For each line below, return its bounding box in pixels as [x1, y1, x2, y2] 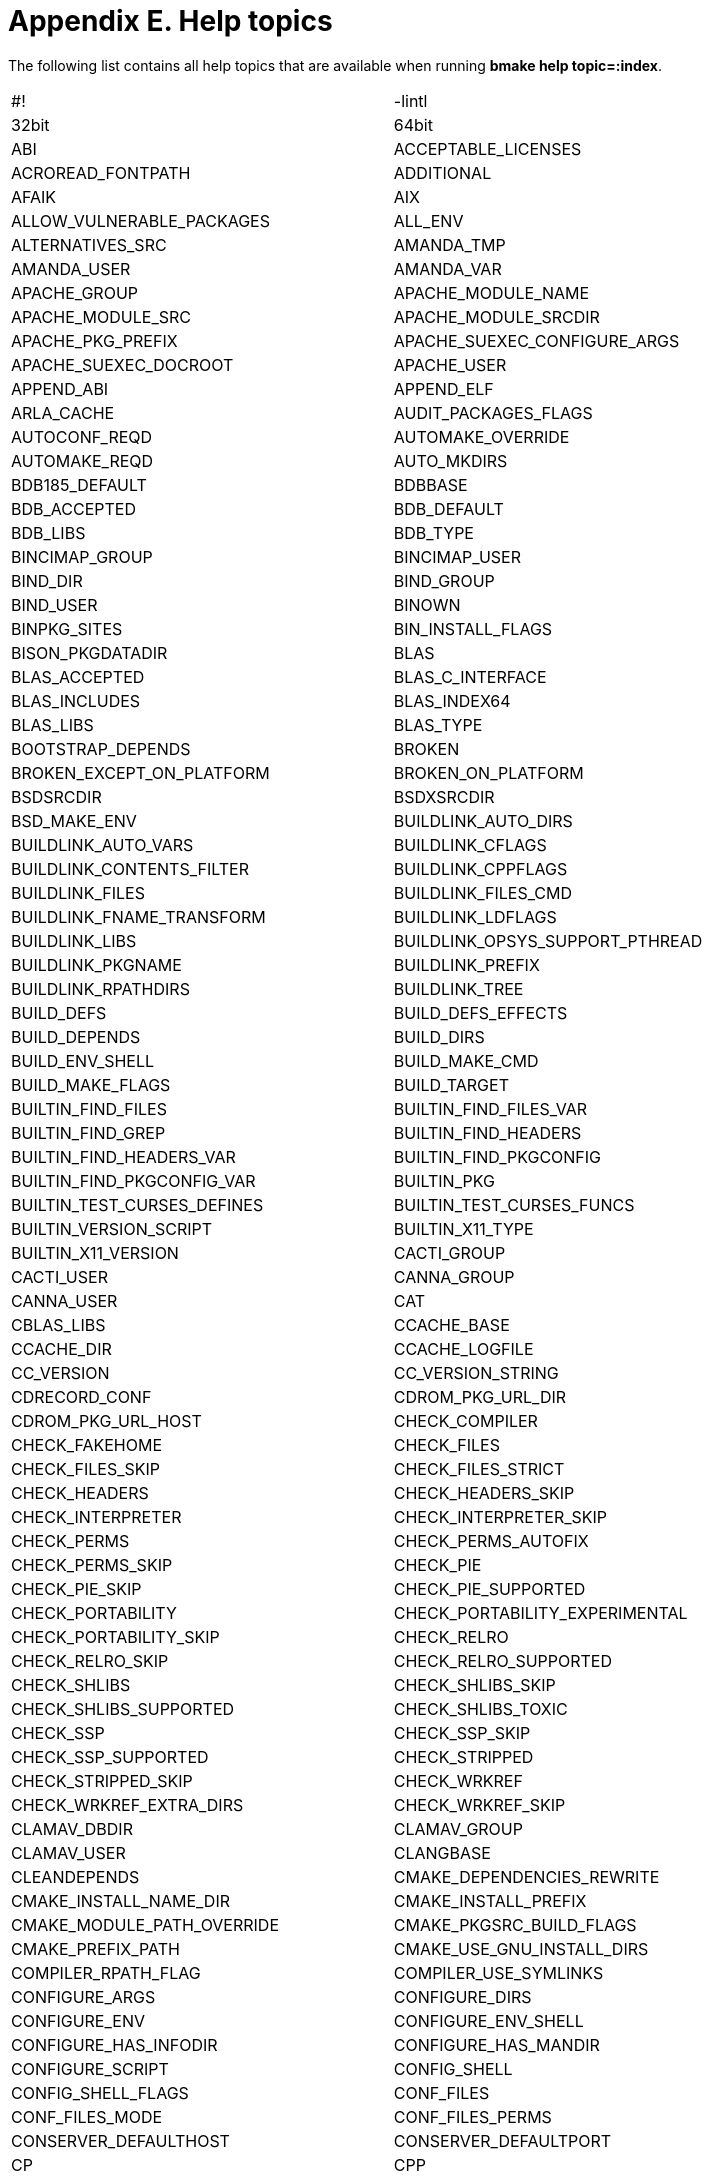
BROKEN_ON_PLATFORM [393, 762, 584, 783]
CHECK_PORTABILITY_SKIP [11, 1626, 220, 1647]
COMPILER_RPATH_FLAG [11, 1962, 201, 1983]
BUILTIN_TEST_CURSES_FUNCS [393, 1194, 635, 1215]
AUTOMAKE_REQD [11, 450, 154, 471]
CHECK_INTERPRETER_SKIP [393, 1506, 608, 1527]
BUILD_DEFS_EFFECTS [393, 1002, 568, 1023]
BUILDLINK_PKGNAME [11, 954, 182, 975]
